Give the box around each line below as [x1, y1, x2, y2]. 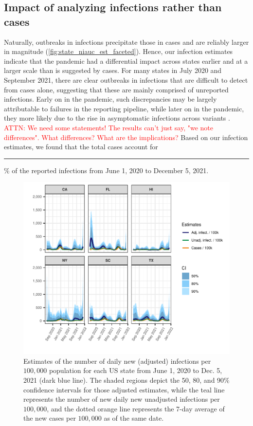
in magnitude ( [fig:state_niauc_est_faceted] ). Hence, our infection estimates [4, 46, 233, 56]
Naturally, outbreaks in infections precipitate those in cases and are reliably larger [4, 36, 249, 47]
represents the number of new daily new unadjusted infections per [23, 394, 220, 404]
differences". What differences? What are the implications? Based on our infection [4, 132, 248, 142]
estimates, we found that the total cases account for [4, 142, 158, 152]
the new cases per [23, 413, 76, 423]
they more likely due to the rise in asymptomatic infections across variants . [4, 113, 230, 123]
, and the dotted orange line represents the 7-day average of [47, 403, 225, 413]
